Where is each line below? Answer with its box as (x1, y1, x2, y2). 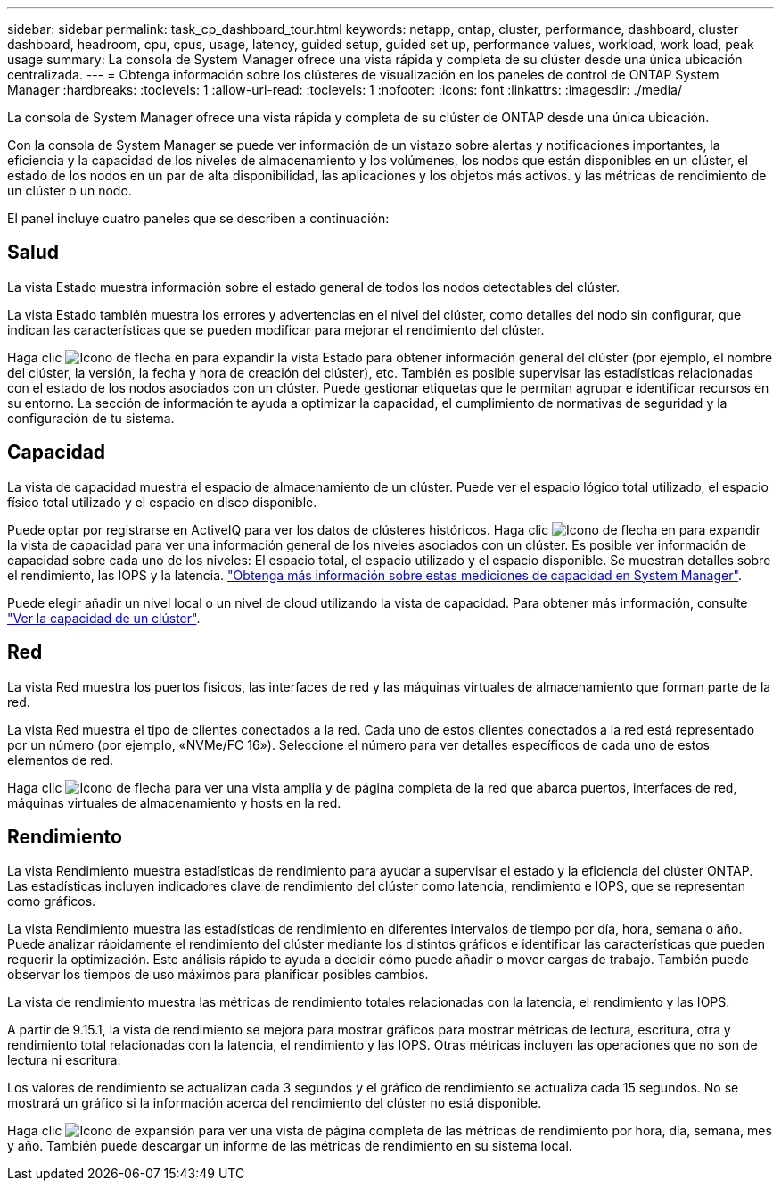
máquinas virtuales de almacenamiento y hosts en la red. (7, 794, 341, 810)
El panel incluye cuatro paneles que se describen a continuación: (7, 211, 390, 226)
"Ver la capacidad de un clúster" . (7, 610, 201, 626)
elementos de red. (7, 752, 114, 768)
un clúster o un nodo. (7, 183, 132, 198)
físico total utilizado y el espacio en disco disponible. (7, 494, 317, 510)
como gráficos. (7, 893, 96, 910)
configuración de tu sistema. (7, 410, 175, 426)
